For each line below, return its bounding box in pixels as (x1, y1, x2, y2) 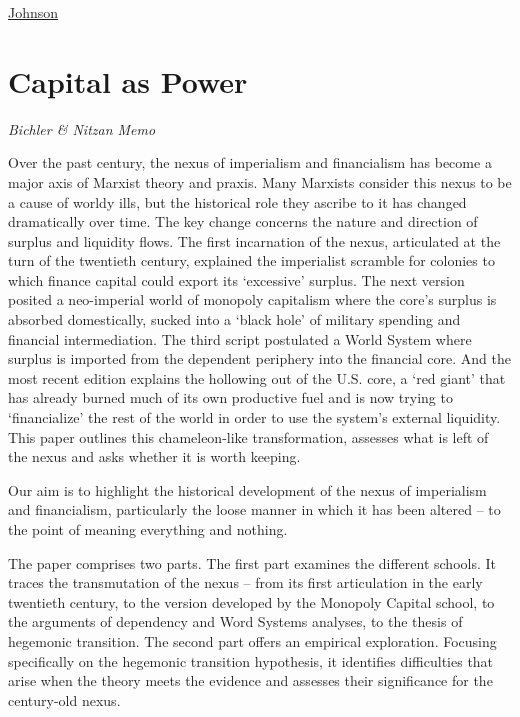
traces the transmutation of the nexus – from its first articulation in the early (8, 572, 483, 593)
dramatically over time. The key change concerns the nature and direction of (8, 211, 478, 232)
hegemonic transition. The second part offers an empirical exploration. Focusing (8, 630, 497, 651)
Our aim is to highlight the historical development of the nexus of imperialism (8, 479, 487, 500)
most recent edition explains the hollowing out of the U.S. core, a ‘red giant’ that (8, 367, 506, 388)
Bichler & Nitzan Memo (8, 118, 156, 139)
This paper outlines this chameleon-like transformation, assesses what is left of (8, 426, 489, 447)
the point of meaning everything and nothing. (8, 519, 288, 539)
